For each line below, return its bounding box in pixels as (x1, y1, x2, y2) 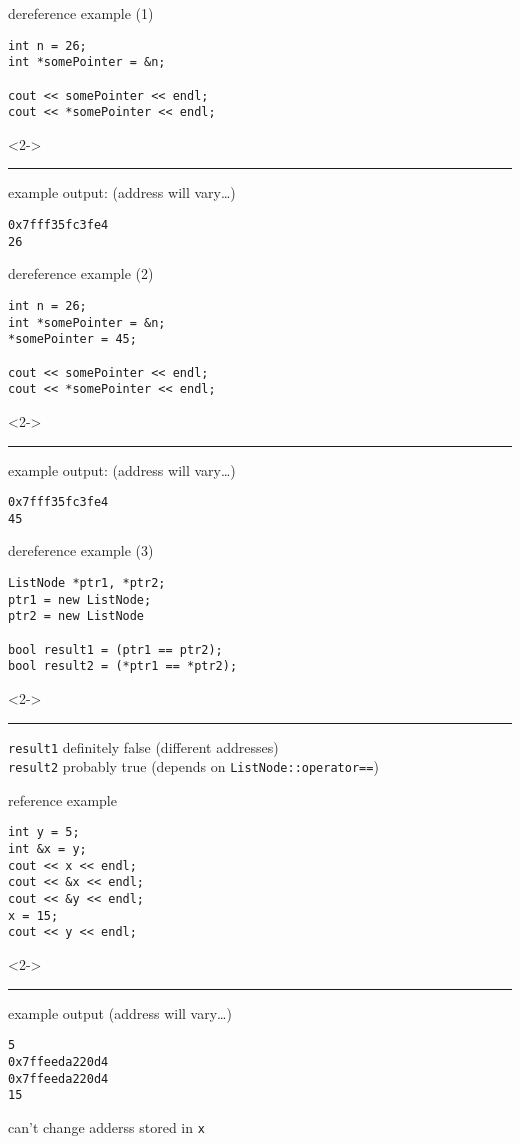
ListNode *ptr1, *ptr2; (8, 576, 166, 590)
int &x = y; (8, 842, 87, 857)
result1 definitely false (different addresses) (8, 736, 279, 757)
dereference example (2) (8, 263, 154, 284)
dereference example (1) (8, 3, 154, 23)
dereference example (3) (8, 540, 154, 561)
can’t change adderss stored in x (8, 1116, 205, 1137)
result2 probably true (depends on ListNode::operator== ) (8, 756, 379, 777)
